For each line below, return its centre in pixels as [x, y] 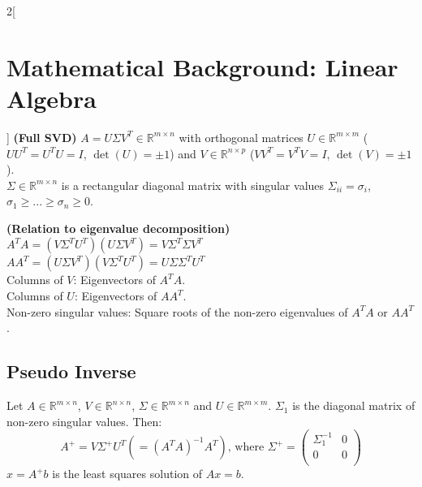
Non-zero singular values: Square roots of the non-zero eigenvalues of [177, 311]
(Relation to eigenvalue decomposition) [118, 228]
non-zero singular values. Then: [84, 421]
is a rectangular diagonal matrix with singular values [193, 185]
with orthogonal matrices [241, 137]
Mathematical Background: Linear [202, 66]
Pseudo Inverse [71, 371]
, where [246, 448]
